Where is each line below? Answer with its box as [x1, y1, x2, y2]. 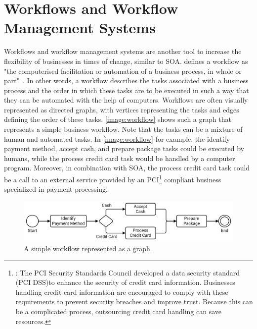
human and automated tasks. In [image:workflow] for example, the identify [4, 133, 230, 144]
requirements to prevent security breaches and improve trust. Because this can [15, 296, 253, 307]
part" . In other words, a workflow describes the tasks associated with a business [4, 75, 249, 86]
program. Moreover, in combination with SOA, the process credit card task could [4, 163, 250, 173]
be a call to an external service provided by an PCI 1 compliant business [4, 173, 221, 184]
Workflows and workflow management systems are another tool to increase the [4, 46, 242, 56]
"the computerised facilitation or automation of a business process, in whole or [4, 65, 242, 76]
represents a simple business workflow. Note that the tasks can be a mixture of [4, 124, 243, 134]
